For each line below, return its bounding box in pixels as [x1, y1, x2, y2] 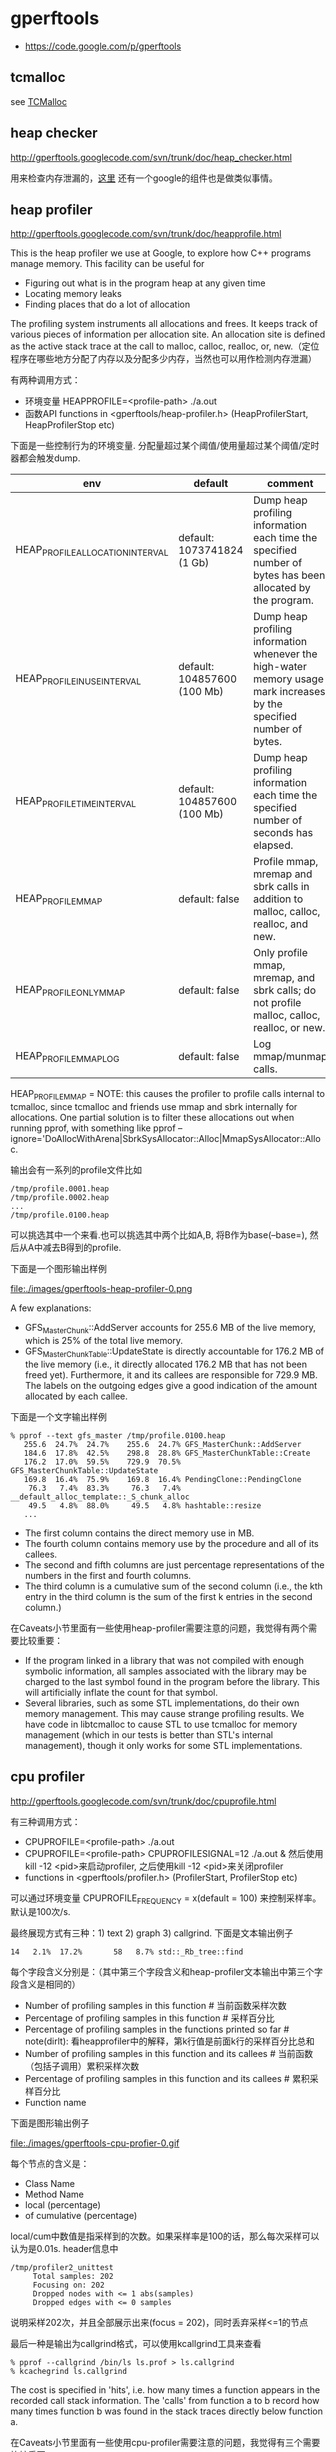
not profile [253, 996, 302, 1010]
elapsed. [253, 838, 294, 852]
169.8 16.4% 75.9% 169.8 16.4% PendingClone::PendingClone [23, 1474, 302, 1484]
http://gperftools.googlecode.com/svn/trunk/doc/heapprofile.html [10, 228, 282, 240]
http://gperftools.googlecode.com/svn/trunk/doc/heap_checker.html [10, 151, 293, 163]
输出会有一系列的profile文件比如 [10, 1164, 143, 1176]
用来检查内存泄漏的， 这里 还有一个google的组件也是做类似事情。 [10, 172, 278, 184]
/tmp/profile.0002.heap [10, 1193, 110, 1203]
